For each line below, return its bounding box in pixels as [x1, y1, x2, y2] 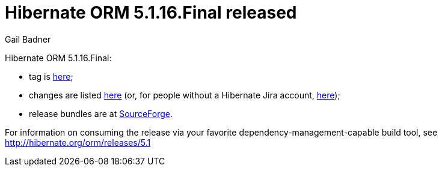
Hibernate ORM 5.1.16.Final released [5, 2, 297, 23]
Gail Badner [5, 34, 51, 44]
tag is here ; [29, 71, 73, 82]
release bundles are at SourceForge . [29, 108, 173, 119]
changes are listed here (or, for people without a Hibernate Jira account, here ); [29, 89, 340, 100]
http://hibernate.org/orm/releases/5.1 [5, 137, 151, 148]
